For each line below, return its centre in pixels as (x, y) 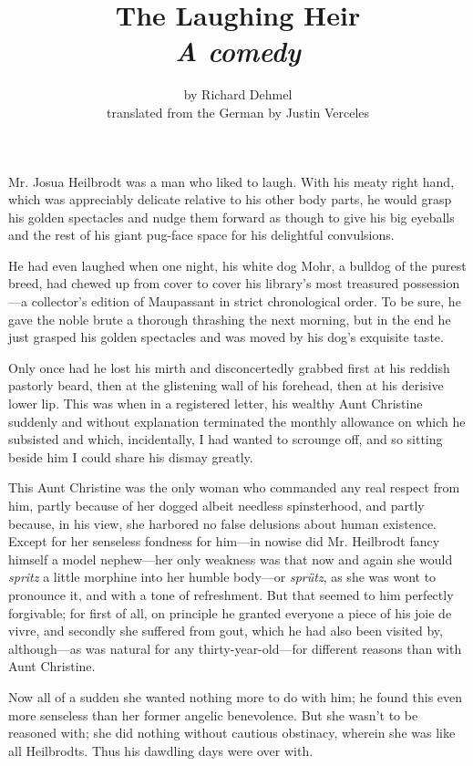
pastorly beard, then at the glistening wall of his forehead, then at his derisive (226, 385)
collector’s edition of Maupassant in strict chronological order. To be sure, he (246, 301)
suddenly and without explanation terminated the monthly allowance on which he (237, 421)
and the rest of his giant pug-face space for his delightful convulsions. (201, 235)
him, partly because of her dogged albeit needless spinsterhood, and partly (216, 505)
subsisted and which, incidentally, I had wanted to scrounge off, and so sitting (226, 439)
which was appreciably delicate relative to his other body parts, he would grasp (230, 199)
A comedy (238, 51)
